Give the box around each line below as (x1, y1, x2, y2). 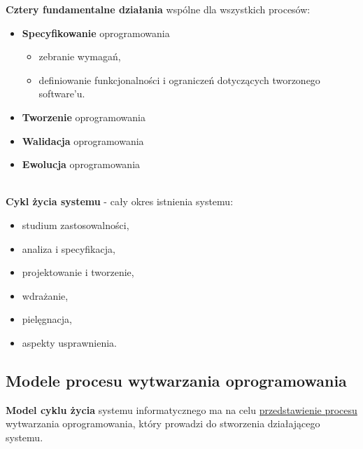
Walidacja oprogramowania (22, 133, 144, 148)
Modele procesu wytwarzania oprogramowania (6, 369, 347, 391)
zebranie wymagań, (38, 49, 121, 64)
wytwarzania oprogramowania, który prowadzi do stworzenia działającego (6, 416, 320, 431)
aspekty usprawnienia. (22, 335, 117, 350)
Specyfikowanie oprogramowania (22, 25, 170, 40)
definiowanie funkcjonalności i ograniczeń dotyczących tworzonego (38, 72, 320, 87)
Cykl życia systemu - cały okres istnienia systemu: (6, 194, 234, 209)
